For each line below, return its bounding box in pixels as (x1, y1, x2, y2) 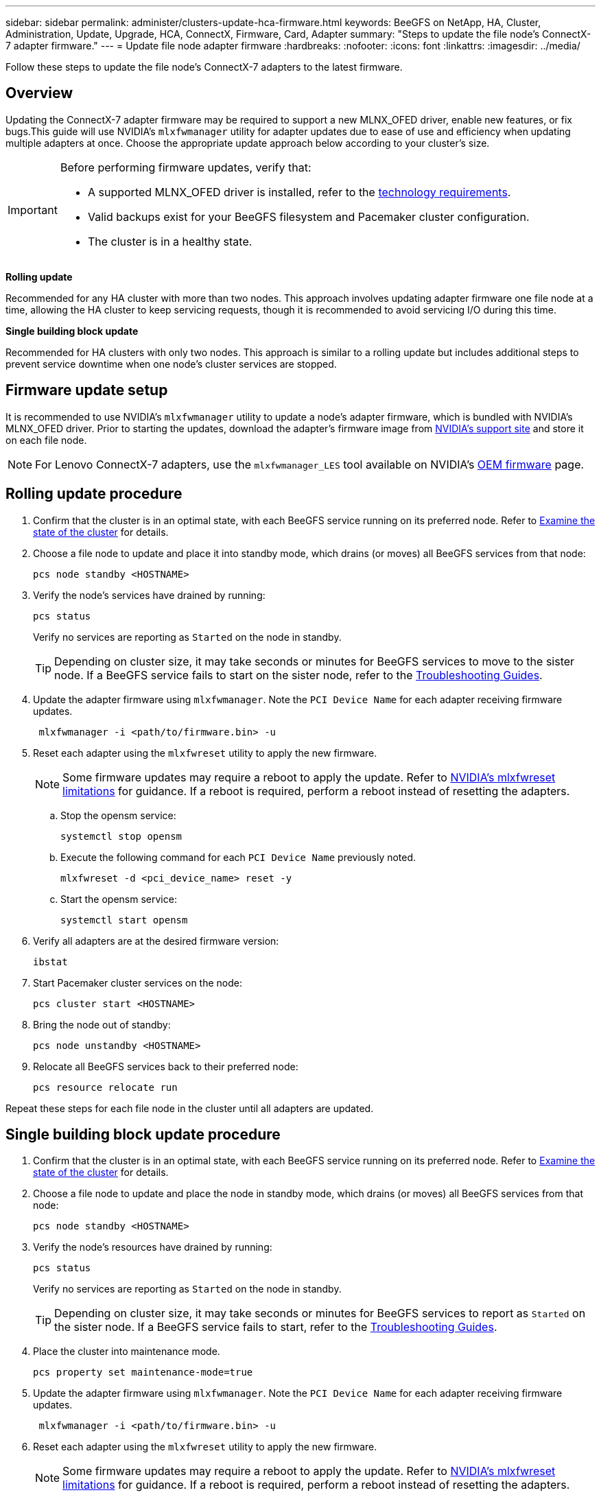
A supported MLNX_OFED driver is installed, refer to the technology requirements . (87, 185, 511, 199)
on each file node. (5, 434, 87, 446)
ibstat (33, 956, 68, 967)
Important (8, 202, 58, 217)
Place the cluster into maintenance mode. (33, 1345, 220, 1358)
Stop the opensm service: (60, 809, 176, 821)
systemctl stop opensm (60, 830, 182, 842)
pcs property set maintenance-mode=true (33, 1367, 253, 1378)
